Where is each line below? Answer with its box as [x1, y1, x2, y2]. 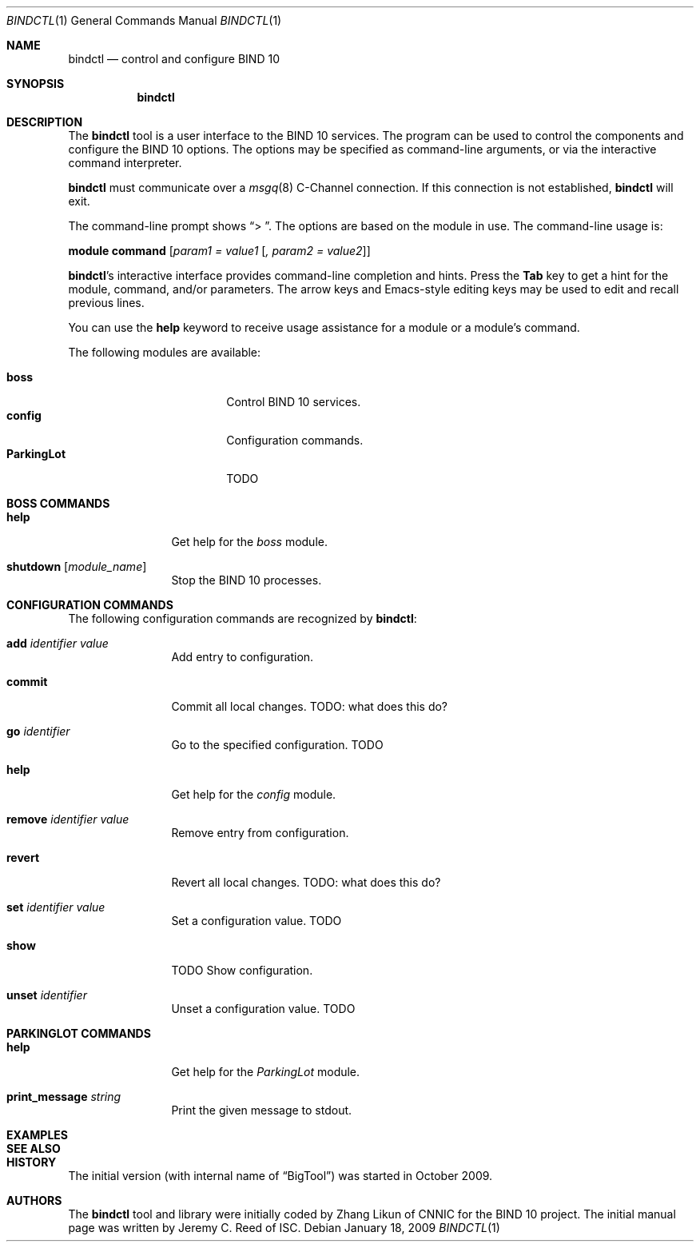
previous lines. [68, 296, 145, 309]
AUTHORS [6, 1194, 62, 1207]
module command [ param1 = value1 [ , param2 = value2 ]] [68, 244, 371, 257]
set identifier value [6, 900, 105, 914]
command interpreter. [68, 156, 182, 169]
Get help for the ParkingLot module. [171, 1065, 360, 1079]
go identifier [6, 724, 70, 738]
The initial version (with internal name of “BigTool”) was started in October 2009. [68, 1169, 493, 1182]
